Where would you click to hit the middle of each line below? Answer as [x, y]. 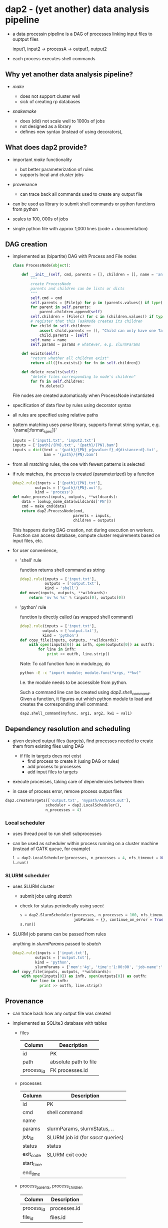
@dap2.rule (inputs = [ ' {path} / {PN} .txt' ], [57, 483]
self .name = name [48, 340]
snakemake [24, 111]
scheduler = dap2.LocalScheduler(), [83, 805]
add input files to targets [52, 772]
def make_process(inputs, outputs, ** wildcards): [65, 497]
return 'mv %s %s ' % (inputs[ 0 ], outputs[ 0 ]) [77, 598]
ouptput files [25, 39]
